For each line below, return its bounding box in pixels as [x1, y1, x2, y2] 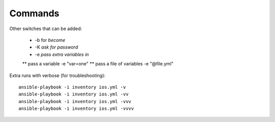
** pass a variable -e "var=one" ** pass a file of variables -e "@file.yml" [22, 61, 174, 67]
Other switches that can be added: [9, 26, 82, 32]
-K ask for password [35, 44, 78, 51]
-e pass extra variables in [35, 51, 89, 57]
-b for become [35, 37, 66, 43]
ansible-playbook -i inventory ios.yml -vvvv [18, 106, 134, 112]
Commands [9, 8, 60, 19]
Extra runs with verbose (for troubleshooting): [9, 72, 105, 79]
